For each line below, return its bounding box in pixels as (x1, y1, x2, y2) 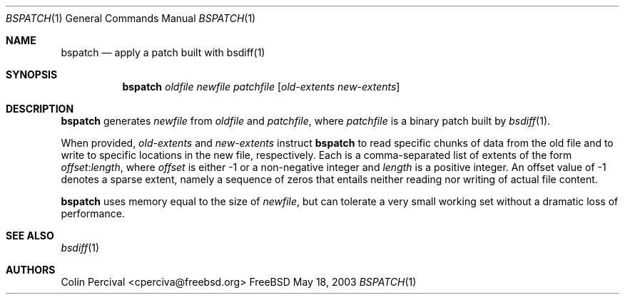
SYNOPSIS (6, 68, 58, 81)
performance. (61, 207, 125, 219)
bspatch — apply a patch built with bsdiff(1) (61, 46, 265, 58)
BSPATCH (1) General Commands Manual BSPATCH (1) (6, 12, 256, 24)
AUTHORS (6, 264, 56, 276)
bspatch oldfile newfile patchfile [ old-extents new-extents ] (122, 81, 400, 93)
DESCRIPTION (6, 103, 74, 115)
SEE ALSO (6, 229, 54, 242)
